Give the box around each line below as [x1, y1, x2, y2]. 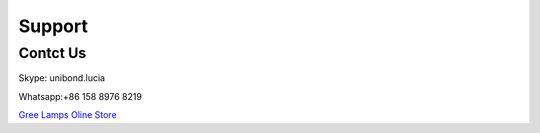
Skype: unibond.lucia [18, 72, 105, 84]
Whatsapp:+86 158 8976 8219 [18, 90, 142, 102]
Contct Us [18, 44, 87, 62]
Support [18, 15, 89, 37]
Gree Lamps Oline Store [18, 109, 117, 121]
